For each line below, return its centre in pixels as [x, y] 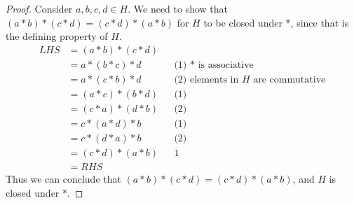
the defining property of [57, 36]
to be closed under [243, 22]
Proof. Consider [39, 8]
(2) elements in [206, 79]
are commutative [290, 79]
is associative [226, 65]
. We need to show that [178, 8]
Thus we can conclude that [63, 179]
